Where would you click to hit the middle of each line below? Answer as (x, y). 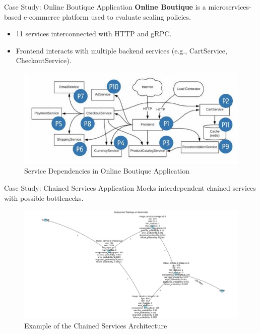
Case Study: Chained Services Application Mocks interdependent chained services (130, 187)
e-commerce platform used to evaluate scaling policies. (107, 16)
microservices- (230, 7)
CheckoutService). (44, 60)
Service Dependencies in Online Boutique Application (107, 171)
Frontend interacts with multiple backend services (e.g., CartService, (121, 50)
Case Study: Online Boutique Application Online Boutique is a (105, 7)
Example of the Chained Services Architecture (96, 326)
